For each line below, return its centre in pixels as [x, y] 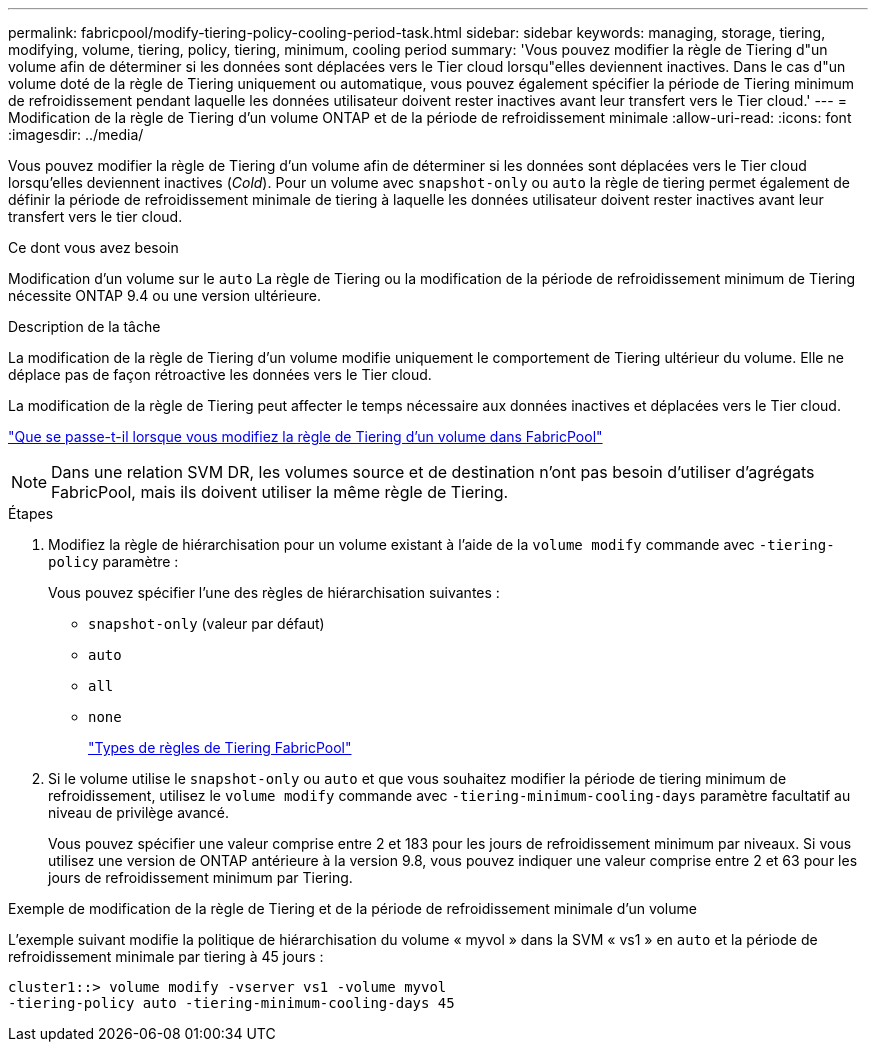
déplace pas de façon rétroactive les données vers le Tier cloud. [220, 374]
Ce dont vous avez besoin [93, 247]
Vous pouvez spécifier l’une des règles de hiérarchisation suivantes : [274, 592]
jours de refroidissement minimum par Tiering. [200, 877]
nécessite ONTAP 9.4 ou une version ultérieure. [164, 295]
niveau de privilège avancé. [138, 812]
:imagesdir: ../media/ [76, 134]
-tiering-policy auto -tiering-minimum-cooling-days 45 [231, 1003]
